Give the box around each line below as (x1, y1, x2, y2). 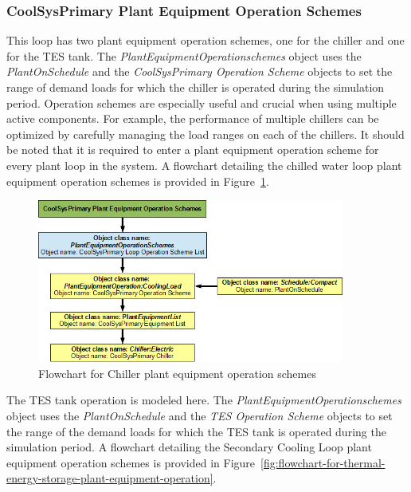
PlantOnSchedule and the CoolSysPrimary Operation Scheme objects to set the (6, 63, 393, 80)
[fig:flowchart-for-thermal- (260, 454, 386, 470)
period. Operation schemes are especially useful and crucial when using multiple (6, 94, 397, 111)
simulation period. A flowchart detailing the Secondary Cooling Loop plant (6, 439, 372, 455)
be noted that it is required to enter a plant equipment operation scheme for (6, 141, 379, 158)
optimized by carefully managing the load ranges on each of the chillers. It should (6, 125, 405, 142)
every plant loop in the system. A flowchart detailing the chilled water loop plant (6, 156, 402, 173)
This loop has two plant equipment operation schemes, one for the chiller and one (6, 32, 405, 49)
